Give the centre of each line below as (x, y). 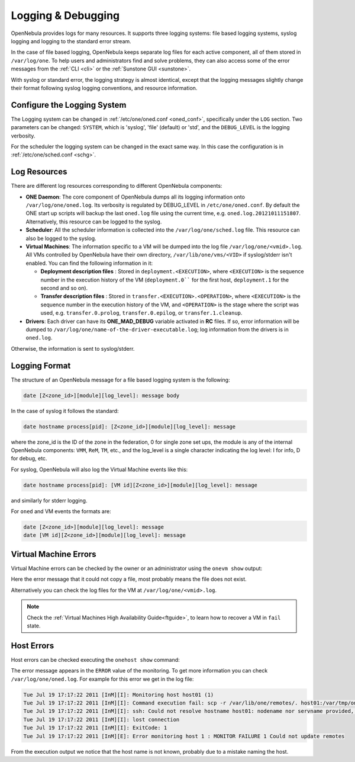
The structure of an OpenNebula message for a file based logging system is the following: (120, 380)
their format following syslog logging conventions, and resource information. (104, 88)
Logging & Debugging (65, 15)
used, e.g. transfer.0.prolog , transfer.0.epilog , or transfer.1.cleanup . (141, 313)
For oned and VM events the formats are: (61, 511)
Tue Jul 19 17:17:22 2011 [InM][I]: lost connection (101, 719)
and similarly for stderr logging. (49, 500)
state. (34, 626)
